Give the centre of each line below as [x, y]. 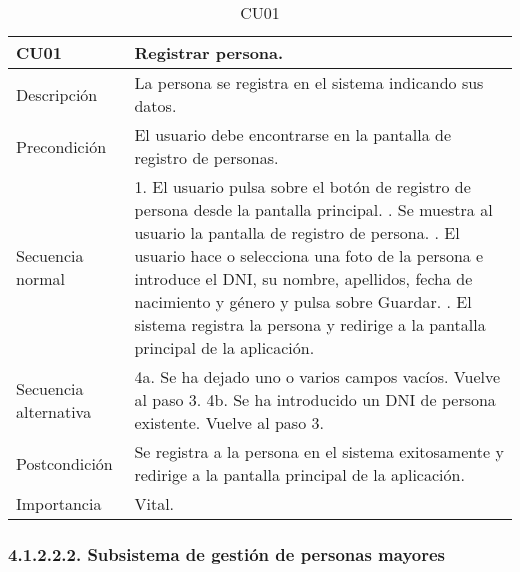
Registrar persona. [209, 52]
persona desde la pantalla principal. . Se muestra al [313, 209]
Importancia [59, 503]
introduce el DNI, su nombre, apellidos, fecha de [303, 278]
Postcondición [64, 463]
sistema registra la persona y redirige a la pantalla [310, 324]
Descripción [57, 94]
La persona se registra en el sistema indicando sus [309, 82]
